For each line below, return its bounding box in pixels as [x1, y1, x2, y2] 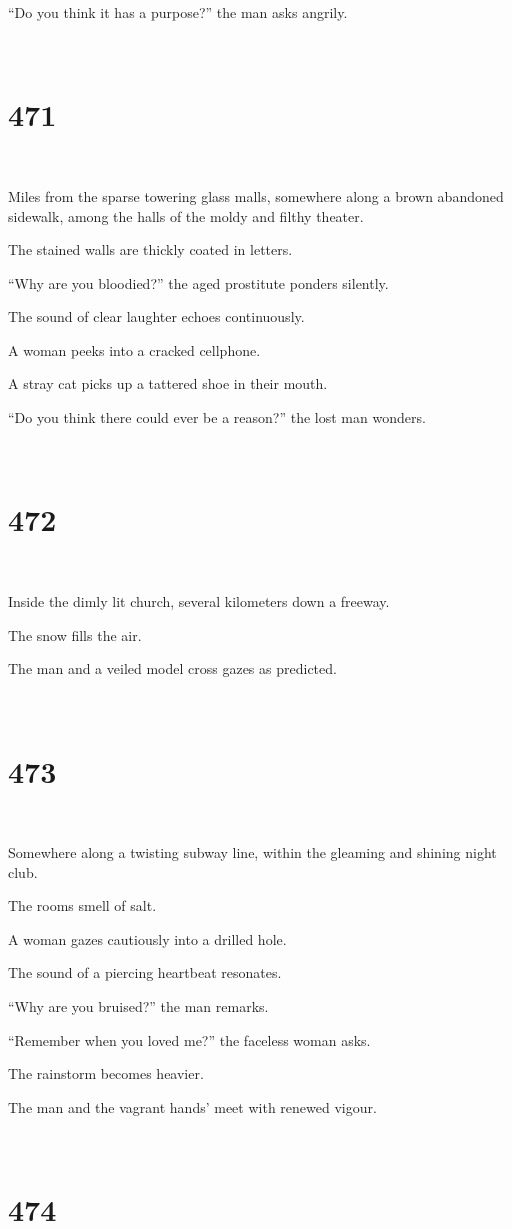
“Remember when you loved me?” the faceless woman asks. [8, 1029, 371, 1050]
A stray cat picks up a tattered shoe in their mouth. [8, 373, 328, 394]
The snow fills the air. [8, 624, 142, 645]
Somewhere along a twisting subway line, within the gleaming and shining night [8, 842, 497, 863]
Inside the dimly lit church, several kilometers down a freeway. [8, 590, 390, 611]
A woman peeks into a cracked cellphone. [8, 339, 261, 360]
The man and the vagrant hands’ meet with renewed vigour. [8, 1096, 377, 1117]
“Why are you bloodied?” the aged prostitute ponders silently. [8, 272, 389, 293]
